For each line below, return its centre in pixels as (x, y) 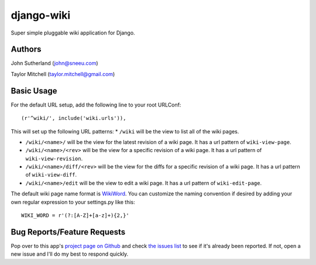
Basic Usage (34, 91)
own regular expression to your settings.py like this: (73, 202)
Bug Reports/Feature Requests (68, 232)
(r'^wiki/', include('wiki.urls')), (74, 118)
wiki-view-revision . (54, 159)
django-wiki (41, 15)
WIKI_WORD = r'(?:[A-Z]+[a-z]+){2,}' (75, 216)
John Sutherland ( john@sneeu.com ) (55, 63)
